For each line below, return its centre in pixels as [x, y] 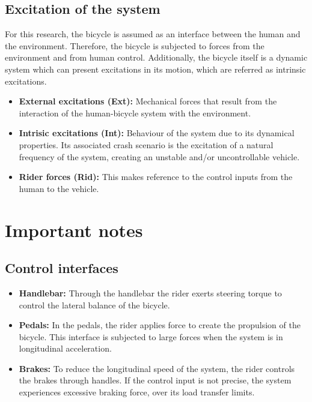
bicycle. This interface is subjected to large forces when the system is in [151, 336]
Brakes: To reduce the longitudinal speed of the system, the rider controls [157, 368]
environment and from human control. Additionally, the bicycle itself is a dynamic [156, 57]
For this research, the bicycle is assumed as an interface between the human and [153, 34]
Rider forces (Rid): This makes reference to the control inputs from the [156, 177]
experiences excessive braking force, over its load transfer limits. [137, 392]
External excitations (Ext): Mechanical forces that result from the [148, 101]
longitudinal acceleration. [65, 348]
